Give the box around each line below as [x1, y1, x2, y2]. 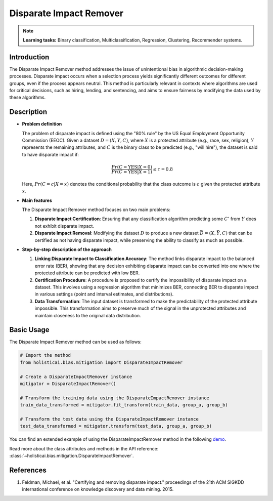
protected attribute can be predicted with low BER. [34, 270, 140, 276]
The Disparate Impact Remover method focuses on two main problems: [22, 206, 170, 213]
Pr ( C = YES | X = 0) [111, 164, 153, 170]
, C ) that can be [219, 230, 252, 236]
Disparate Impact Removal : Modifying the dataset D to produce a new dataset [34, 230, 199, 236]
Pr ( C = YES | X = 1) [111, 169, 153, 175]
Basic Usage [9, 325, 50, 334]
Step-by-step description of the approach [22, 246, 112, 253]
